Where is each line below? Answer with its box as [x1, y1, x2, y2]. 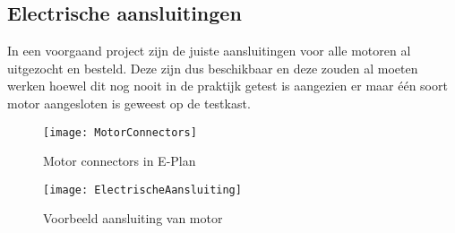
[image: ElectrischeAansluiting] [43, 183, 242, 196]
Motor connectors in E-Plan [43, 151, 196, 170]
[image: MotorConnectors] [43, 125, 197, 139]
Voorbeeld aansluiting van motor [43, 209, 223, 228]
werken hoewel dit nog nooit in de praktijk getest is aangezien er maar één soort [7, 76, 448, 95]
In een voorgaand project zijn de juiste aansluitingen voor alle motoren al [7, 41, 411, 60]
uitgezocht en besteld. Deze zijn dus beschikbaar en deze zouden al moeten [7, 58, 418, 77]
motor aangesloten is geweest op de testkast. [7, 93, 251, 112]
